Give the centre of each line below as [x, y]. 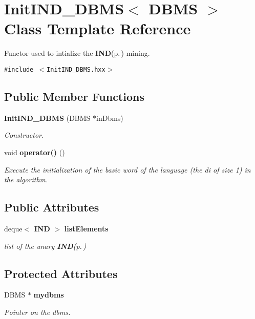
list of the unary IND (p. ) [45, 246]
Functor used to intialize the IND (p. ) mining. [77, 53]
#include [19, 69]
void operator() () [35, 152]
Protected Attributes [61, 273]
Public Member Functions [74, 96]
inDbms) [110, 118]
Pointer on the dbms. [37, 312]
